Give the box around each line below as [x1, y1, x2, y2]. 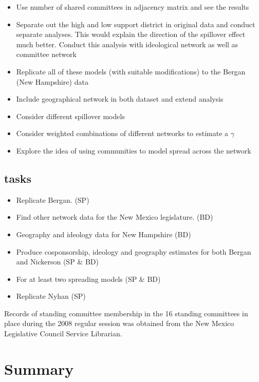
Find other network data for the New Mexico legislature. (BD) [16, 212, 213, 222]
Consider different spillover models [16, 110, 125, 121]
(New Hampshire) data [16, 76, 88, 87]
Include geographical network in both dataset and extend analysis [16, 93, 224, 104]
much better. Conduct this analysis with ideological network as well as [16, 39, 238, 49]
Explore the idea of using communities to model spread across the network [16, 145, 251, 156]
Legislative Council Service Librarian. [4, 328, 122, 339]
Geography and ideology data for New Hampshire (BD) [16, 228, 191, 239]
